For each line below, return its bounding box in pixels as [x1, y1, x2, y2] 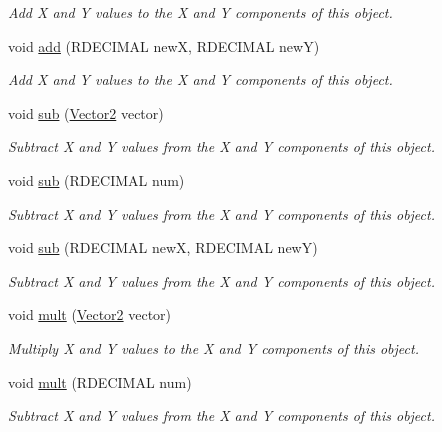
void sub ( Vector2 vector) [8, 102, 164, 123]
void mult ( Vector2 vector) [8, 304, 172, 325]
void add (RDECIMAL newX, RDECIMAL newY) [8, 35, 320, 56]
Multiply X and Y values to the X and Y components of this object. [8, 337, 419, 358]
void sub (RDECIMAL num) [8, 169, 185, 190]
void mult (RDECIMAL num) [8, 371, 192, 392]
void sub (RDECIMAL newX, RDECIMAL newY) [8, 237, 318, 258]
